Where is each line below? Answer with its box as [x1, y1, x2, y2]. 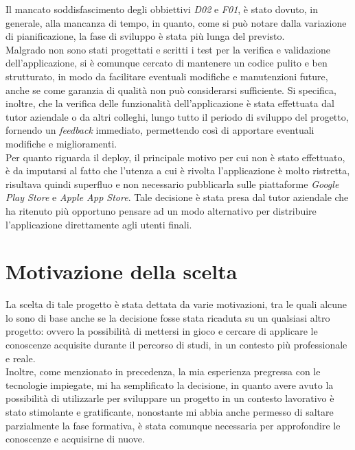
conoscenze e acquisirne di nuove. [5, 431, 145, 446]
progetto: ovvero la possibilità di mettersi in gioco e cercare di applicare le [5, 324, 318, 338]
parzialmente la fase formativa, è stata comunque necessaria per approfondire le [5, 418, 341, 432]
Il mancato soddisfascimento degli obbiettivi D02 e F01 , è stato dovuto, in [5, 2, 319, 16]
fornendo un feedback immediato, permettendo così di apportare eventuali [5, 123, 314, 137]
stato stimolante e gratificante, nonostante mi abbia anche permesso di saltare [5, 404, 334, 418]
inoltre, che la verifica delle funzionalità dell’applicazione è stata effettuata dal [5, 96, 334, 110]
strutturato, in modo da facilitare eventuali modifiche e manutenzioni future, [5, 69, 328, 83]
